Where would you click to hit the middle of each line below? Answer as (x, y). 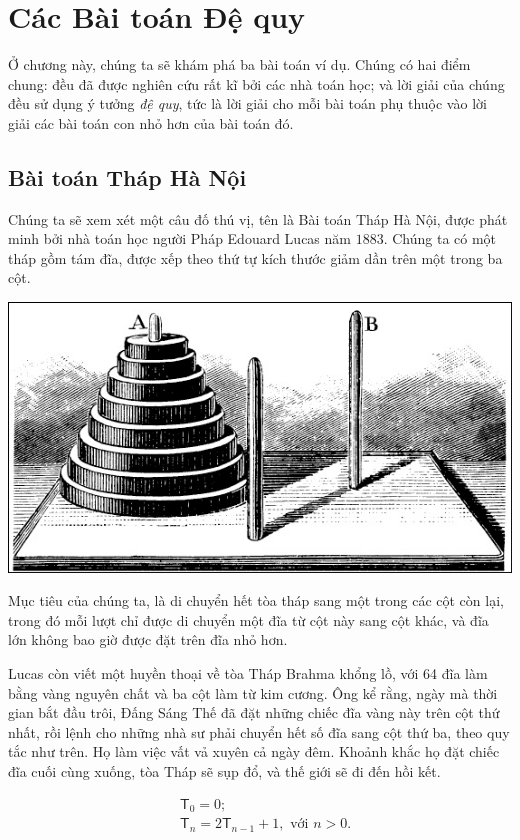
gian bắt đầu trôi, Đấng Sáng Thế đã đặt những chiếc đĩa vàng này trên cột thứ (254, 712)
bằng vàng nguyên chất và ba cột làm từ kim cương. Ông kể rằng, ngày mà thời (253, 692)
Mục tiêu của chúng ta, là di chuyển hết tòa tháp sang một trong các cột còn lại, (256, 600)
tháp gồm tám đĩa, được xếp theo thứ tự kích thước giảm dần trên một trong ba (255, 257)
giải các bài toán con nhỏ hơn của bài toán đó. (151, 122)
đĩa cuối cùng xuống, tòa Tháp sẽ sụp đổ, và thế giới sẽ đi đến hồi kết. (224, 770)
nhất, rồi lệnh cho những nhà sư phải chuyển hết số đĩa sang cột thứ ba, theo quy (259, 731)
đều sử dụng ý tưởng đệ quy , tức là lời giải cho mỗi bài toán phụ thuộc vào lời (247, 103)
